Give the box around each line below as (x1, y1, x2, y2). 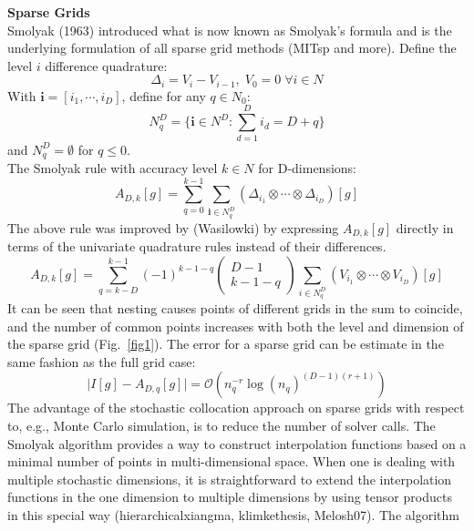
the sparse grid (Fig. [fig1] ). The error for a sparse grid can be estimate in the (7, 334, 444, 353)
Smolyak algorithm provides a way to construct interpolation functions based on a (7, 434, 467, 453)
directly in (396, 218, 454, 237)
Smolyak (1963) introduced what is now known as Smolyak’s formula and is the (7, 20, 452, 39)
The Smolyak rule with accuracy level (7, 158, 218, 177)
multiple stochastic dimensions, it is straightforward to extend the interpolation (7, 469, 452, 488)
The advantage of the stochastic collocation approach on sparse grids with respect (7, 398, 465, 417)
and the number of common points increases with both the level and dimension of (7, 316, 464, 335)
